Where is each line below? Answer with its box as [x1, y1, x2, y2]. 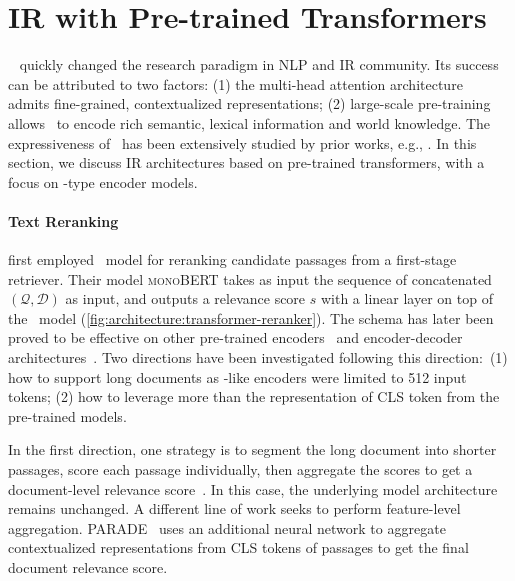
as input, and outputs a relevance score [65, 288, 306, 309]
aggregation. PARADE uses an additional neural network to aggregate [8, 517, 446, 538]
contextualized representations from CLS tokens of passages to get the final [8, 537, 469, 558]
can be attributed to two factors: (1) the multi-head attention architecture [8, 73, 463, 94]
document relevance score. [8, 556, 168, 577]
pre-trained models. [8, 405, 127, 426]
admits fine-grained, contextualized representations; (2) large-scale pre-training [8, 93, 491, 114]
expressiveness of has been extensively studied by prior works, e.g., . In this [8, 132, 477, 153]
